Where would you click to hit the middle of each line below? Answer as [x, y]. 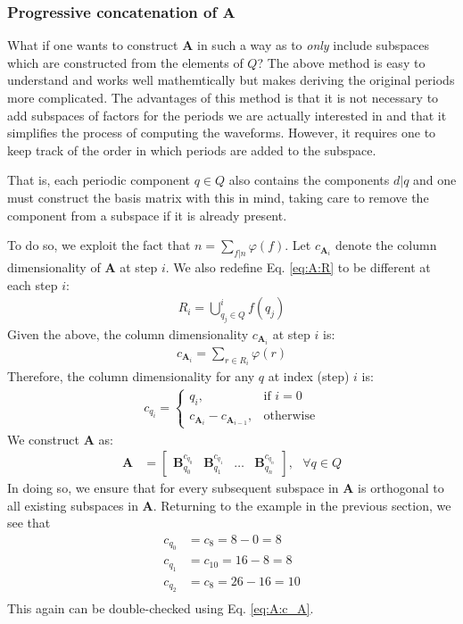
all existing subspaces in [73, 505]
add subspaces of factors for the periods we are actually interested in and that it [227, 115]
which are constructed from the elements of [125, 62]
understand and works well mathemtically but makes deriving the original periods [231, 80]
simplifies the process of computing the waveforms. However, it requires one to [222, 133]
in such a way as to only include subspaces [313, 45]
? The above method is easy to [341, 62]
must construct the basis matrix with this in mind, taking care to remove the [218, 197]
